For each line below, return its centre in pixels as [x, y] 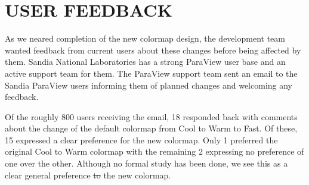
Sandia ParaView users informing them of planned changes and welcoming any [149, 85]
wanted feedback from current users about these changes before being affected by [153, 50]
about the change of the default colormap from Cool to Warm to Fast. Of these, [151, 128]
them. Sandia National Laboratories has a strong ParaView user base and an [145, 62]
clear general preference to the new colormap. [88, 175]
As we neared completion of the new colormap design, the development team [145, 38]
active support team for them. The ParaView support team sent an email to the [151, 73]
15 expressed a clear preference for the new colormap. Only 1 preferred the [141, 139]
